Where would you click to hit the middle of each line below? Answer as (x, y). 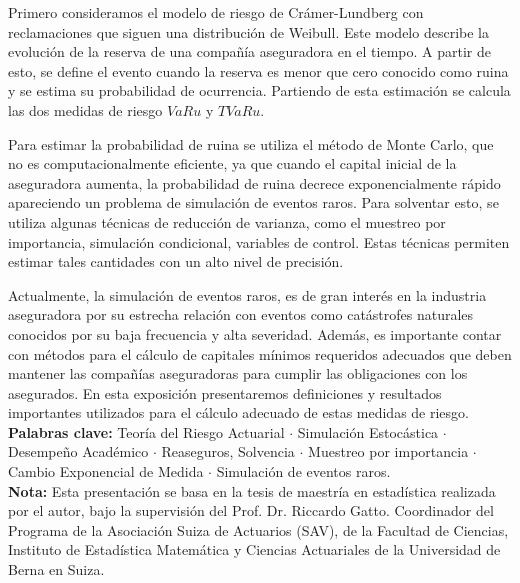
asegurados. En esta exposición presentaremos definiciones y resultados (225, 392)
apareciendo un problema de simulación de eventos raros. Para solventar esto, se (253, 202)
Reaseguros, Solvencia (228, 451)
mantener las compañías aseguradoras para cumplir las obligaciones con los (238, 373)
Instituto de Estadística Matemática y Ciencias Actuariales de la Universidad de (254, 549)
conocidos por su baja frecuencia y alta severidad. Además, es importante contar (255, 333)
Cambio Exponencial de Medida (106, 471)
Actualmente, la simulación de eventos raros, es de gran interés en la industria (247, 294)
